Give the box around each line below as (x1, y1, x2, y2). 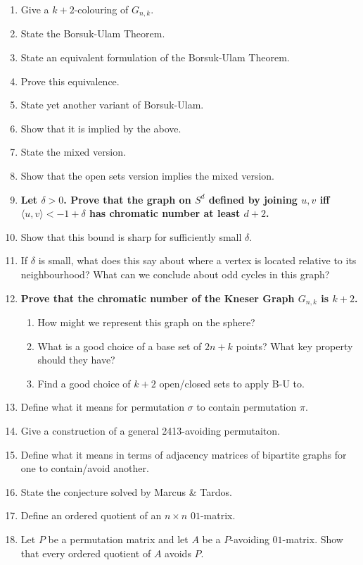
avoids (165, 545, 191, 560)
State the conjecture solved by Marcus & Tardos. (20, 484, 232, 499)
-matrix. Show (282, 531, 343, 546)
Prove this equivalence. (20, 73, 120, 88)
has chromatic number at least (89, 206, 241, 221)
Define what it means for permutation (20, 399, 184, 414)
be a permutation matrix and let (48, 531, 189, 546)
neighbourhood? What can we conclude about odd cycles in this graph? (20, 266, 330, 281)
